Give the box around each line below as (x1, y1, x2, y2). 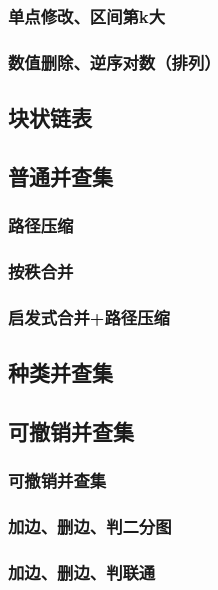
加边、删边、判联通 (8, 559, 156, 584)
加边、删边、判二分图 (8, 514, 172, 539)
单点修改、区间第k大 (8, 3, 166, 28)
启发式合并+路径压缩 (8, 304, 170, 329)
